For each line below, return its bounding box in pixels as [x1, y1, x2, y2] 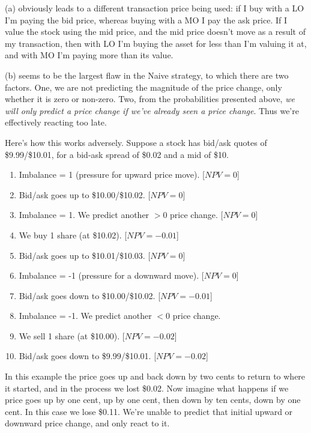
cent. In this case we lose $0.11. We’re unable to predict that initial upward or [5, 405, 293, 417]
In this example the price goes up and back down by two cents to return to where [5, 370, 306, 383]
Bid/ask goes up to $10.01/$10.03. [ [19, 249, 151, 261]
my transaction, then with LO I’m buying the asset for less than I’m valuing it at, [5, 37, 307, 49]
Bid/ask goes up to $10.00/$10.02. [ [19, 188, 151, 201]
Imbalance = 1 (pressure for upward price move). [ [19, 168, 205, 181]
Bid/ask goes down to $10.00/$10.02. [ [19, 289, 161, 301]
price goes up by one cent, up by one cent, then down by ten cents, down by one [5, 393, 301, 406]
